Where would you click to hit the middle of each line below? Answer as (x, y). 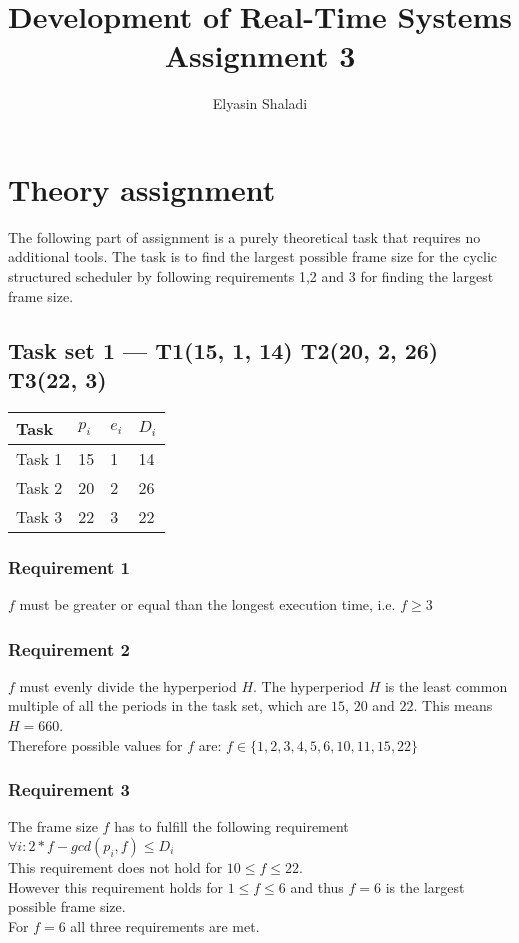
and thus (317, 886)
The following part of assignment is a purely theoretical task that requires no (244, 236)
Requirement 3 (69, 789)
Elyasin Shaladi (260, 103)
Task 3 (39, 516)
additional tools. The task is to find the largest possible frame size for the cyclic (253, 256)
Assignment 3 (260, 55)
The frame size (53, 826)
